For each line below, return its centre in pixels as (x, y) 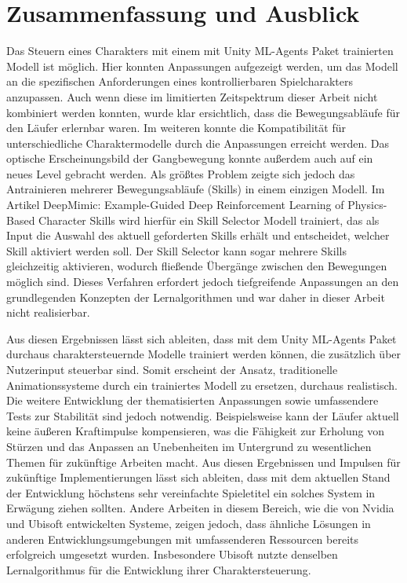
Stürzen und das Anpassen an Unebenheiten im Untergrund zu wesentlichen (189, 446)
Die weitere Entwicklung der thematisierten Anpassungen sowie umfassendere (193, 400)
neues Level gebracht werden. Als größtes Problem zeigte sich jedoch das (181, 173)
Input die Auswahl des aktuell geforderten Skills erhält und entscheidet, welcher (198, 235)
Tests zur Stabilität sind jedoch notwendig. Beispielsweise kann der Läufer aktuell (203, 415)
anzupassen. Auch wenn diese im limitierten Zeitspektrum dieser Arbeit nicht (192, 96)
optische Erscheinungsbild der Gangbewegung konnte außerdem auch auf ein (190, 158)
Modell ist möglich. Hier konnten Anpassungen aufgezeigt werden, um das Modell (202, 66)
